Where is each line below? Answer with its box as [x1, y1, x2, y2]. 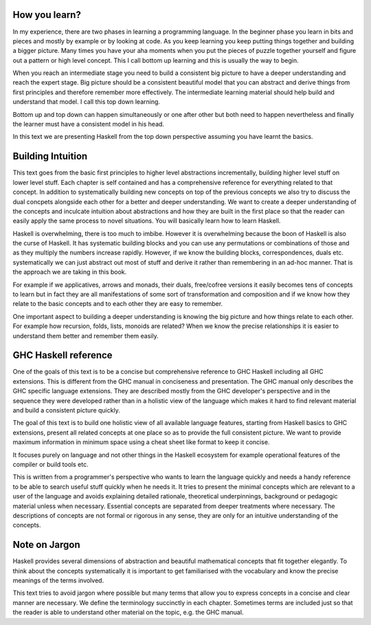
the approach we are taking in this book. [12, 268, 127, 276]
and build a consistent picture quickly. [12, 406, 120, 415]
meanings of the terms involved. [12, 576, 104, 584]
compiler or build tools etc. [12, 461, 89, 468]
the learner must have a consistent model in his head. [12, 120, 165, 129]
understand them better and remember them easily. [12, 331, 159, 340]
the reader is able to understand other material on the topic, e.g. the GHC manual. [12, 608, 244, 617]
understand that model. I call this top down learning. [12, 98, 161, 106]
